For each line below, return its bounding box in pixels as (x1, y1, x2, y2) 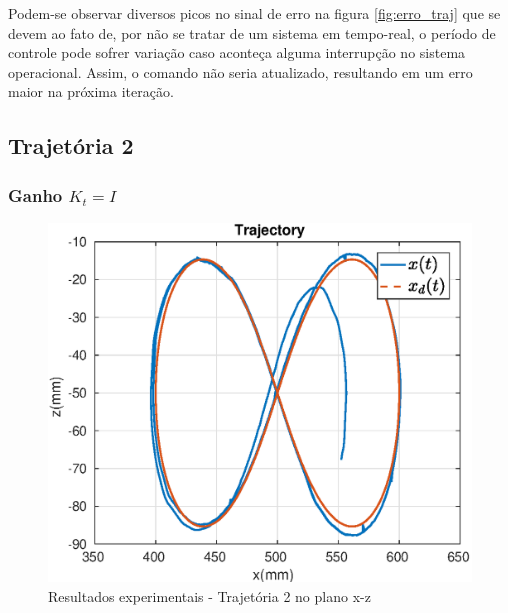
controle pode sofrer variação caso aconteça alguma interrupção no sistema (8, 42, 466, 63)
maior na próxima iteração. (8, 81, 174, 102)
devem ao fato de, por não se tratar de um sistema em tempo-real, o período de (8, 22, 496, 43)
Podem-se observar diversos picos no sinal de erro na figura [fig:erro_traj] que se (8, 3, 501, 23)
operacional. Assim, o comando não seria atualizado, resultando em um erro (8, 61, 473, 82)
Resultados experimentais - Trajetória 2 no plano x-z (48, 585, 371, 606)
